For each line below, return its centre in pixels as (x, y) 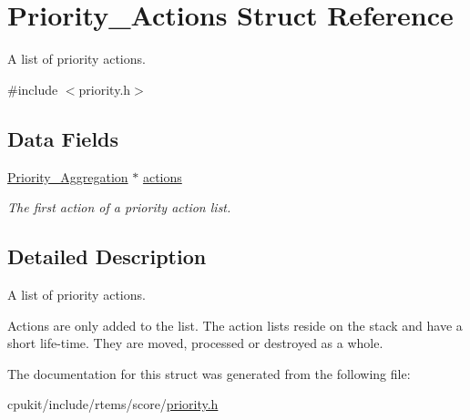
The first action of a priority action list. (119, 207)
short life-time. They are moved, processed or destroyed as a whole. (195, 343)
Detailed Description (107, 256)
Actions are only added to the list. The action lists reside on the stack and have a (235, 325)
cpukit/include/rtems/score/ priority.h (113, 404)
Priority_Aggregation (68, 176)
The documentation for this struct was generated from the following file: (209, 373)
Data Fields (63, 138)
